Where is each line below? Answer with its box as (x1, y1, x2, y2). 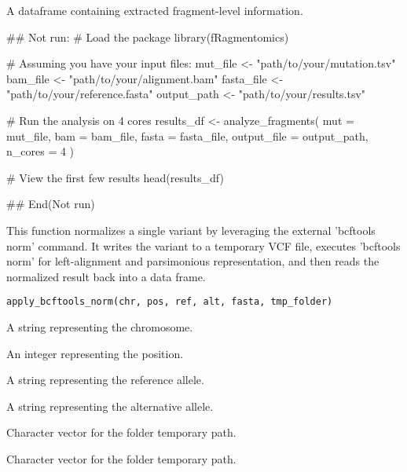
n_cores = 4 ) (6, 143, 75, 159)
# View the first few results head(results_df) (6, 169, 224, 185)
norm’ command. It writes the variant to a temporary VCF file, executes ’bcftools (6, 237, 401, 254)
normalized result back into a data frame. (6, 268, 206, 284)
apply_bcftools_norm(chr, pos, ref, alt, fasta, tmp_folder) (6, 296, 333, 308)
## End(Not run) (6, 196, 95, 212)
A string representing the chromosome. (6, 318, 193, 335)
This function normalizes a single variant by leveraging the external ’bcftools (6, 221, 376, 238)
